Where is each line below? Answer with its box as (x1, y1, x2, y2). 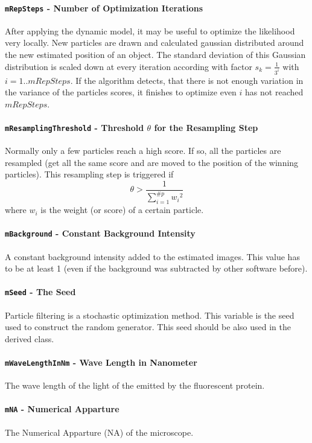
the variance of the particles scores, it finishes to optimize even (5, 86, 237, 98)
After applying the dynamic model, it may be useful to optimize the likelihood (5, 24, 295, 37)
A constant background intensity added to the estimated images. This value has (5, 250, 300, 263)
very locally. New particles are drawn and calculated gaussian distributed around (5, 36, 304, 49)
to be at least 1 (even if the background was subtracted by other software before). (5, 262, 308, 275)
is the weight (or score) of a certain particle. (40, 203, 204, 216)
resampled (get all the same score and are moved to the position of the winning (5, 156, 299, 168)
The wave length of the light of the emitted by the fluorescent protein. (5, 379, 265, 392)
